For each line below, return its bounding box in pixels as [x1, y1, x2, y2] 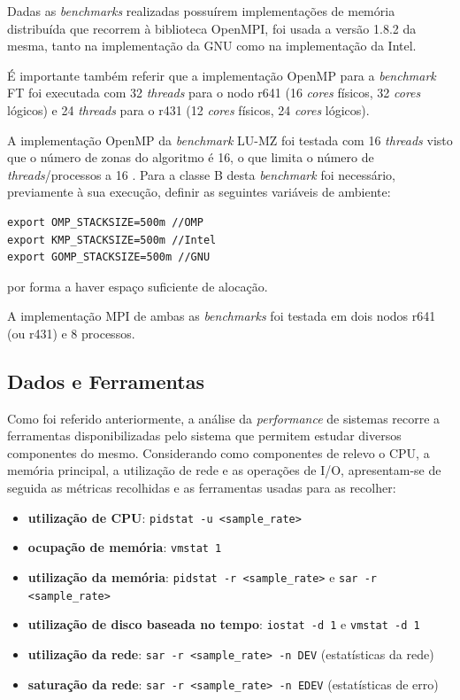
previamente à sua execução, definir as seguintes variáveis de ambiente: [7, 183, 391, 201]
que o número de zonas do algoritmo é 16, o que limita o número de [7, 148, 374, 167]
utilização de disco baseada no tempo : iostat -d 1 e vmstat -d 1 [27, 615, 420, 634]
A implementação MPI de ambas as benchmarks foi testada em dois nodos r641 [7, 307, 436, 325]
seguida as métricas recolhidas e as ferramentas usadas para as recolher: [7, 478, 396, 497]
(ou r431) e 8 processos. [7, 323, 135, 342]
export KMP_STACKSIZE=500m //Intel [7, 233, 217, 246]
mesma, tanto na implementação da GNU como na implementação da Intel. [7, 36, 417, 55]
